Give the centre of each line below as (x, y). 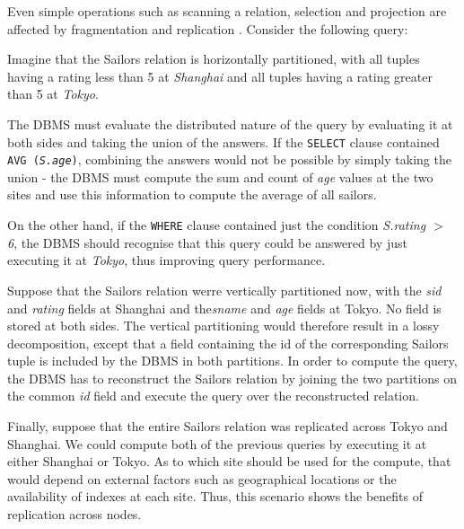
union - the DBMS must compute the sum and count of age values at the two (220, 176)
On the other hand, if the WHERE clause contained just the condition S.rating (217, 225)
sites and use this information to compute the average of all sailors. (192, 194)
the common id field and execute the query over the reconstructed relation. (213, 396)
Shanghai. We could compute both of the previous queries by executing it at (217, 443)
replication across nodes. (74, 514)
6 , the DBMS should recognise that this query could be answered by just (207, 242)
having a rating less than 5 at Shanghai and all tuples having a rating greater (220, 76)
